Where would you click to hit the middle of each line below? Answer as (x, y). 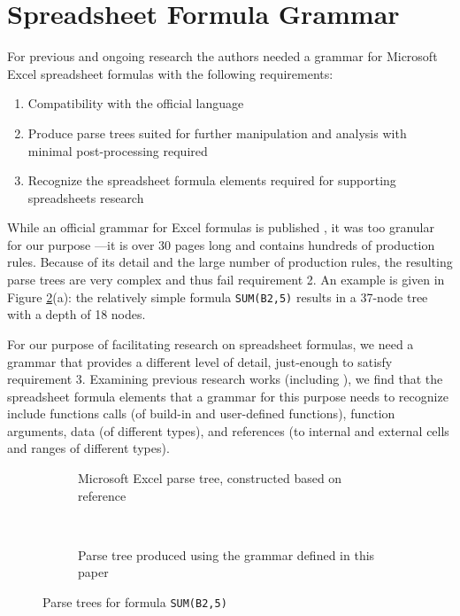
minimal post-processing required (118, 150)
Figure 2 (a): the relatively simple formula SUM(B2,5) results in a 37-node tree (218, 296)
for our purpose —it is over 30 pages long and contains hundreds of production (221, 244)
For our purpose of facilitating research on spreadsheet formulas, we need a (211, 343)
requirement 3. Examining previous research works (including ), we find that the (225, 379)
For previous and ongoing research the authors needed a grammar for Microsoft (222, 56)
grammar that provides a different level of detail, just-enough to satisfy (200, 361)
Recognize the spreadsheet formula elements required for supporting (212, 180)
